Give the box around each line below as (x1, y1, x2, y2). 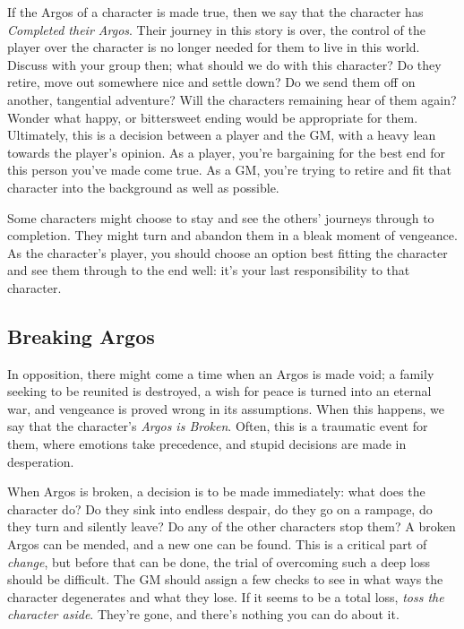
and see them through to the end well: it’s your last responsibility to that (7, 261, 410, 280)
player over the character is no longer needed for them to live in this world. (7, 38, 420, 56)
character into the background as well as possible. (7, 177, 279, 196)
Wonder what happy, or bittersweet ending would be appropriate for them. (7, 108, 418, 126)
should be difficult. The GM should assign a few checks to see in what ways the (7, 570, 443, 589)
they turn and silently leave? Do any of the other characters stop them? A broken (7, 517, 456, 536)
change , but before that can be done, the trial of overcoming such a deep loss (7, 552, 430, 571)
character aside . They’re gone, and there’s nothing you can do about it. (7, 605, 400, 624)
